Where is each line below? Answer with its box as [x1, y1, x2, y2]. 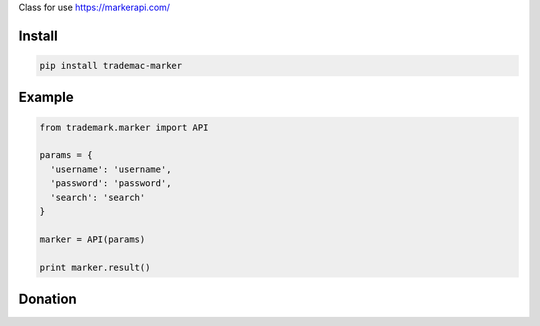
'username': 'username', [50, 163, 172, 175]
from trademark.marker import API [39, 121, 209, 133]
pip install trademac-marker [39, 60, 183, 71]
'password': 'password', [50, 178, 172, 189]
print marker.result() [39, 261, 151, 273]
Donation [18, 290, 77, 307]
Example [18, 89, 74, 106]
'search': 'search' [50, 191, 146, 203]
